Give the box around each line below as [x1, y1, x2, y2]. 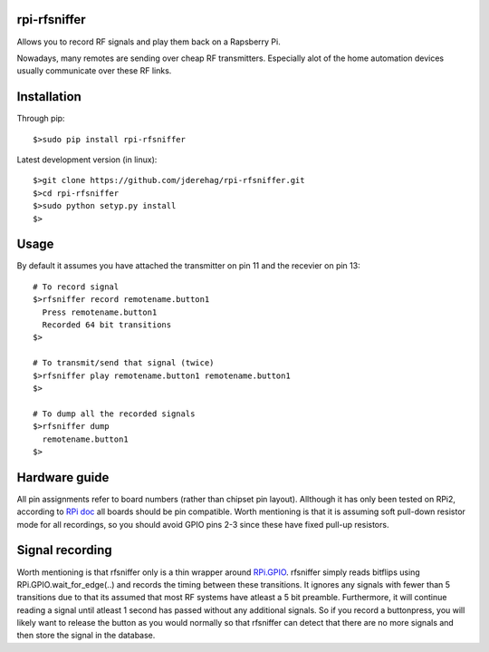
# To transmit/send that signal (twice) [33, 358, 215, 368]
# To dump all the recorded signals [33, 408, 196, 419]
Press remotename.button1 [42, 307, 158, 317]
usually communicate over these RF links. [16, 65, 172, 76]
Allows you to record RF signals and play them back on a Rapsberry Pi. [16, 36, 281, 47]
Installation [16, 89, 81, 104]
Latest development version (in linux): [16, 154, 158, 165]
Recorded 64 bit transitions [42, 320, 172, 330]
